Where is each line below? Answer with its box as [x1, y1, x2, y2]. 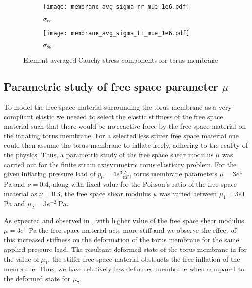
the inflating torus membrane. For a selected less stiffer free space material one [4, 130, 239, 140]
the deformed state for [4, 273, 71, 283]
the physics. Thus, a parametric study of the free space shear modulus [4, 149, 213, 159]
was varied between [159, 188, 217, 198]
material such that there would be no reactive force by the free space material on [4, 121, 246, 131]
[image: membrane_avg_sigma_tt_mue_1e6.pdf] [43, 30, 190, 37]
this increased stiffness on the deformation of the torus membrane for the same [4, 234, 239, 245]
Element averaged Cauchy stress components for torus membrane [23, 55, 218, 65]
